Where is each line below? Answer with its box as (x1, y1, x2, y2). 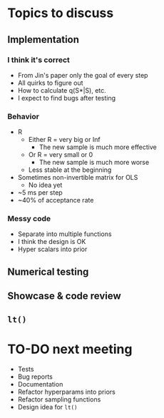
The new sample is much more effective (39, 143, 157, 151)
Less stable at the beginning (28, 165, 112, 174)
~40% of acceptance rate (17, 196, 94, 205)
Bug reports (17, 372, 53, 381)
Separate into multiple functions (17, 230, 112, 238)
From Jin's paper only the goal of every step (17, 71, 148, 79)
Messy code (7, 214, 51, 224)
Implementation (7, 34, 80, 46)
